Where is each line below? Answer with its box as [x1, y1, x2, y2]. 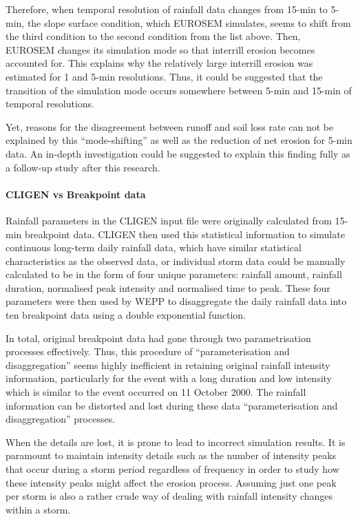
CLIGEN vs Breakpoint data [6, 187, 146, 201]
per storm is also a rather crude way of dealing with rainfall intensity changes [6, 489, 333, 503]
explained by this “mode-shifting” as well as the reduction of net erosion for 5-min [6, 133, 352, 147]
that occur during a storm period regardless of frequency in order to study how [6, 462, 339, 476]
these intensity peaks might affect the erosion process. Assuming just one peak [6, 475, 337, 489]
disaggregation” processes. [6, 412, 116, 426]
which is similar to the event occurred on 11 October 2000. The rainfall [6, 385, 306, 399]
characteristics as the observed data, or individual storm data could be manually [6, 253, 346, 268]
